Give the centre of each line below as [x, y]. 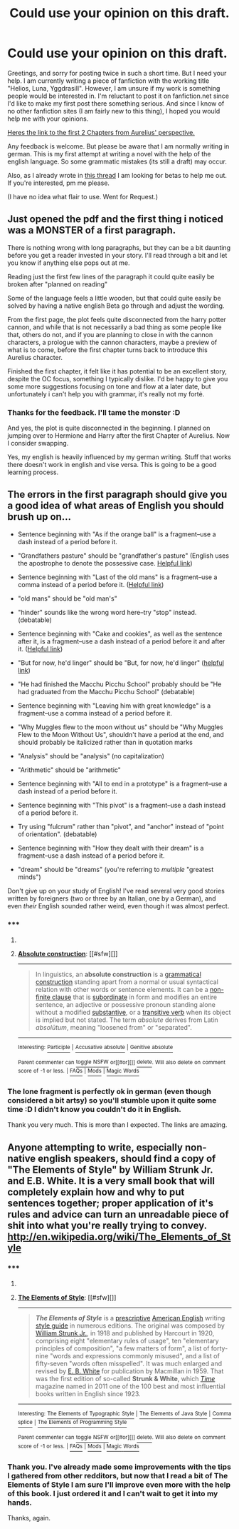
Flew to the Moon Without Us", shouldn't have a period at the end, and [121, 734]
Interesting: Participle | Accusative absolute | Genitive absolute [95, 1048]
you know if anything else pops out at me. [69, 263]
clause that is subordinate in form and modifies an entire [135, 997]
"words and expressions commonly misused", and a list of [135, 1356]
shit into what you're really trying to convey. [107, 1225]
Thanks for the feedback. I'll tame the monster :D [94, 412]
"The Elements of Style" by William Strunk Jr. [110, 1169]
